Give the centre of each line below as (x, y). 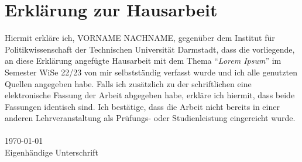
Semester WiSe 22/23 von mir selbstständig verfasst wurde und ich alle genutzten (151, 72)
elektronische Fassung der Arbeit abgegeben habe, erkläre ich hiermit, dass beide (150, 95)
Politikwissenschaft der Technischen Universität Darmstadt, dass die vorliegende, (150, 49)
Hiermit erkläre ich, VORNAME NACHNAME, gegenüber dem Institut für (140, 38)
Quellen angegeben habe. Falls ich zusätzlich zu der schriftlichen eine (128, 83)
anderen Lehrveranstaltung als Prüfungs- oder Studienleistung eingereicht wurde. (150, 118)
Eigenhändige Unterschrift (52, 152)
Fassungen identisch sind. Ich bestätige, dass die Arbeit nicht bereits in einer (142, 106)
